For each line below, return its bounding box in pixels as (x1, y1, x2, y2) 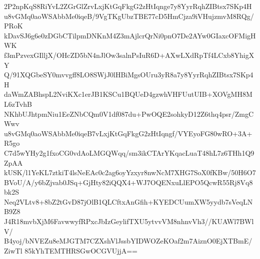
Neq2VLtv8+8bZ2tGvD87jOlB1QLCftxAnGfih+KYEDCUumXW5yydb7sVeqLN (4, 196, 253, 207)
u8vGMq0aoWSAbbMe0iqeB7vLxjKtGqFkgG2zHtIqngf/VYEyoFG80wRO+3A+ (4, 128, 252, 138)
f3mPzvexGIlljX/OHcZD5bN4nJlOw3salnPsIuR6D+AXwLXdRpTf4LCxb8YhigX (4, 49, 254, 60)
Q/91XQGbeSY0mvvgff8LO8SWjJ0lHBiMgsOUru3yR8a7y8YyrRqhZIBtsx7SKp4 (4, 69, 253, 80)
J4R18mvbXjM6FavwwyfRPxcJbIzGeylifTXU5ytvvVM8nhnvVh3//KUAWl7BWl (4, 216, 254, 227)
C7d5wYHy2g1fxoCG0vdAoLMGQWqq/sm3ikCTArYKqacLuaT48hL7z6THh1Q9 (4, 147, 254, 158)
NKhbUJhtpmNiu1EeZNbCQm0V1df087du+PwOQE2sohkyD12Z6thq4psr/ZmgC (4, 108, 254, 119)
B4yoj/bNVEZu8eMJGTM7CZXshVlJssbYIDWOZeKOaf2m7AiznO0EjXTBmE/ (4, 236, 252, 246)
